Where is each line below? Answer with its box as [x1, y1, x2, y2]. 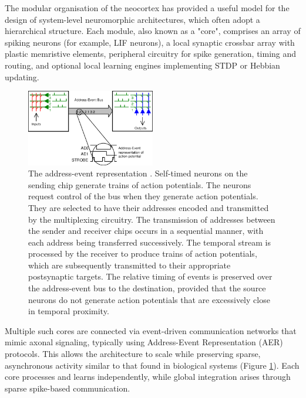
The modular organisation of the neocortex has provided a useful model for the [5, 2, 290, 13]
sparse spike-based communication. [5, 382, 130, 394]
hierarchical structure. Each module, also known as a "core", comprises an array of [5, 25, 301, 37]
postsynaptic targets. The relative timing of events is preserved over [28, 270, 273, 283]
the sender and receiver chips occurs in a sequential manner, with [28, 224, 264, 237]
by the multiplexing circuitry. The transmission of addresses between [28, 213, 275, 225]
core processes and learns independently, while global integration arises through [5, 370, 291, 383]
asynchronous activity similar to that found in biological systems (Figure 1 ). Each [5, 359, 300, 371]
